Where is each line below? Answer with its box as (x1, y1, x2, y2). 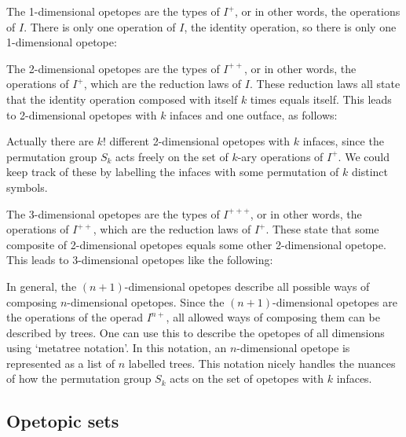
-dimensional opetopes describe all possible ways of (124, 277, 370, 294)
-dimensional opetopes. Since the (67, 293, 225, 310)
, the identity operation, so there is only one (184, 18, 397, 35)
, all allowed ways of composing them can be (166, 309, 380, 325)
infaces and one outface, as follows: (170, 106, 338, 123)
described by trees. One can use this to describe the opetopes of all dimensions (6, 324, 385, 340)
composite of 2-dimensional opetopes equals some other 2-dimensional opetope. (6, 236, 386, 252)
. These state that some (265, 221, 379, 237)
